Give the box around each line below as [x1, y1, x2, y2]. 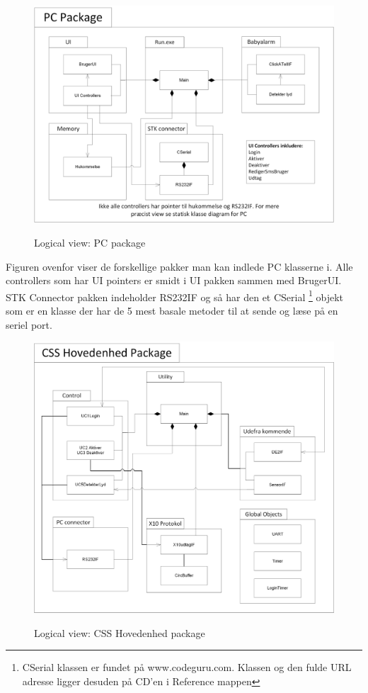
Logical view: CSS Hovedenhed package [34, 625, 205, 640]
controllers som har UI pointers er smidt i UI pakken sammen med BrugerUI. [6, 273, 342, 288]
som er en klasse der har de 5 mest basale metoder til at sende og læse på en [6, 303, 338, 318]
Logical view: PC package [34, 235, 146, 249]
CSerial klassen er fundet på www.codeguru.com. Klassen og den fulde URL [22, 660, 352, 675]
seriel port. [6, 317, 52, 332]
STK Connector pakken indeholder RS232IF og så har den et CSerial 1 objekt [6, 287, 344, 304]
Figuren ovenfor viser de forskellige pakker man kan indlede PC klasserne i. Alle [6, 259, 353, 274]
